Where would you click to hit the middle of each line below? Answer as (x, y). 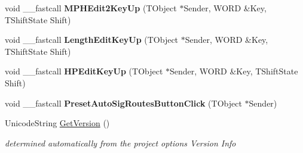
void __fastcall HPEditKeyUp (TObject (84, 71)
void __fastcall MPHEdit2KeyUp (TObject (91, 8)
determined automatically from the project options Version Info (120, 143)
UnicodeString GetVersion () (57, 123)
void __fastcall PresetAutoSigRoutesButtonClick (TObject (123, 103)
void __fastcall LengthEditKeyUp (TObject (92, 40)
